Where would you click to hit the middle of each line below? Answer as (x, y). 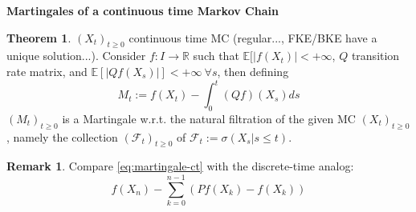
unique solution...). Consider (76, 56)
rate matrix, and (47, 71)
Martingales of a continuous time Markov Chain (143, 10)
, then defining (253, 71)
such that (216, 56)
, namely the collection (62, 136)
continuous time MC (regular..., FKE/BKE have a (253, 37)
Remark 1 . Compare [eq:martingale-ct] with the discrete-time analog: (180, 166)
